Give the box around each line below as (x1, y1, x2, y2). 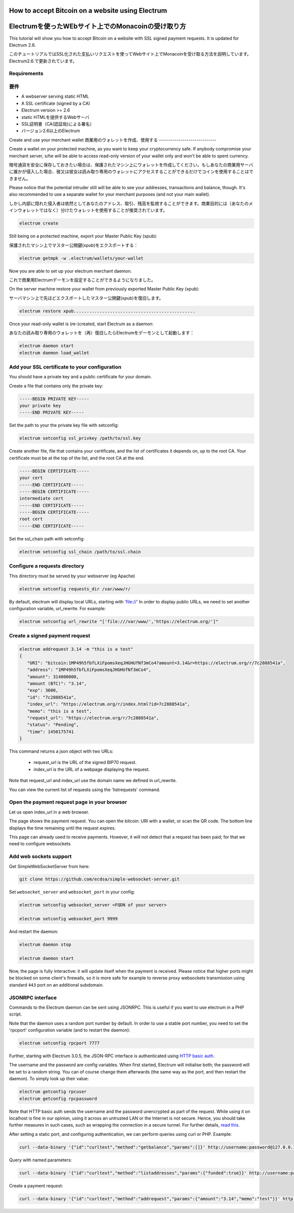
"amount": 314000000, (27, 674, 79, 679)
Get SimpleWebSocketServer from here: (9, 863, 90, 869)
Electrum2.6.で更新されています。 (9, 58, 77, 64)
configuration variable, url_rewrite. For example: (9, 605, 106, 611)
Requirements (9, 70, 44, 77)
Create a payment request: (9, 1183, 63, 1188)
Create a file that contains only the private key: (9, 383, 103, 389)
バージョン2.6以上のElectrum (21, 128, 80, 134)
